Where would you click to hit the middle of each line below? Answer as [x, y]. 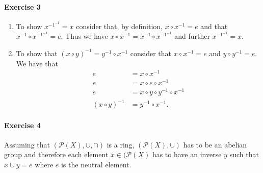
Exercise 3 [22, 6]
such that [244, 154]
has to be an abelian [215, 144]
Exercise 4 [22, 125]
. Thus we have [84, 36]
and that [214, 26]
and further [192, 36]
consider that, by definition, [119, 26]
